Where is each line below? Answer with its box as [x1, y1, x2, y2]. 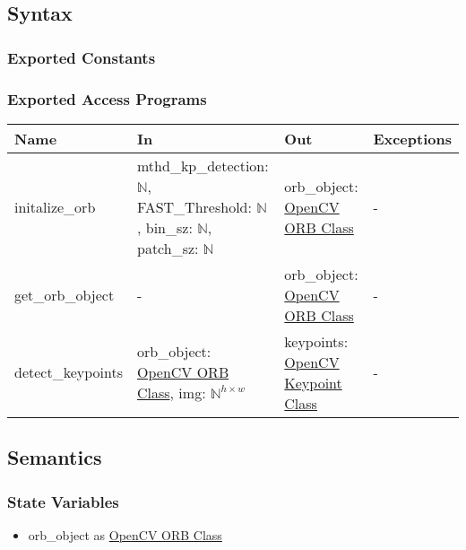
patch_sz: [136, 237, 199, 258]
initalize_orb [14, 196, 96, 217]
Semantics [7, 443, 102, 471]
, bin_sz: [136, 216, 193, 238]
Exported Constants [7, 46, 156, 68]
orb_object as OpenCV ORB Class [28, 525, 222, 544]
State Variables [7, 490, 119, 512]
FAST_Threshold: [136, 196, 252, 217]
